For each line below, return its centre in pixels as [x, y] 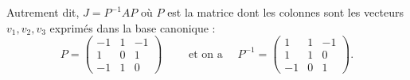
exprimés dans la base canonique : [133, 27]
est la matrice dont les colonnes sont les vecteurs [285, 12]
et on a [206, 54]
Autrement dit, [43, 12]
